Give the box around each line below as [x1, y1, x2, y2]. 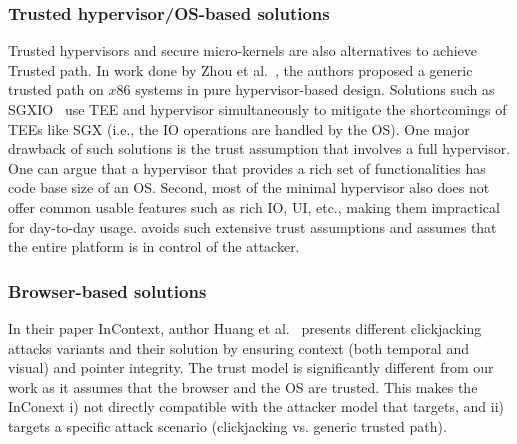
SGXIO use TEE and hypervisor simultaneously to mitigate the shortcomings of [8, 99, 507, 119]
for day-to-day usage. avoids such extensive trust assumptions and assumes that [8, 216, 497, 237]
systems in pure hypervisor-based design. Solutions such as [135, 79, 495, 100]
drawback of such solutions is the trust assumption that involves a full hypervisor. [8, 138, 511, 159]
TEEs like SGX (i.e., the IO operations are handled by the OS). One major [8, 118, 470, 139]
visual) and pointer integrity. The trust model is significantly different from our [8, 357, 494, 378]
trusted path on [8, 79, 104, 100]
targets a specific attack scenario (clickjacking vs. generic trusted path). [8, 415, 447, 436]
